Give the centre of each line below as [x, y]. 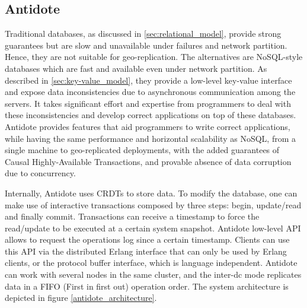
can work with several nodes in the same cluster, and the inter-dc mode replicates [153, 274]
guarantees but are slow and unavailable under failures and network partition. [146, 45]
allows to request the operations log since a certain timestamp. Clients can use [147, 239]
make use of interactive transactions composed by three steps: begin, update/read [153, 204]
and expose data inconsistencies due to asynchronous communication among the [150, 92]
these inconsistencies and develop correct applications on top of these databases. [151, 115]
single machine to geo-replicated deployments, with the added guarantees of [142, 150]
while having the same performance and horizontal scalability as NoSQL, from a [150, 138]
